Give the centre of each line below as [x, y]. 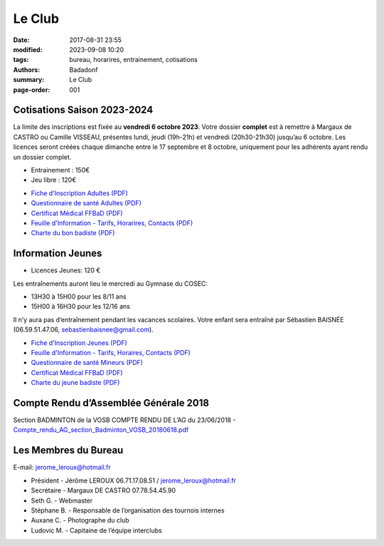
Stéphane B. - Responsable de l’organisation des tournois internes [128, 510]
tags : [21, 60]
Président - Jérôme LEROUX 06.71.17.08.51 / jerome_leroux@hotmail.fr [133, 480]
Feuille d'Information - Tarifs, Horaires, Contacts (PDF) [111, 352]
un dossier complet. [42, 157]
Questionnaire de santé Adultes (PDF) [86, 203]
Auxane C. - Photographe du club [80, 520]
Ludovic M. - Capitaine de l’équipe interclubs [97, 530]
